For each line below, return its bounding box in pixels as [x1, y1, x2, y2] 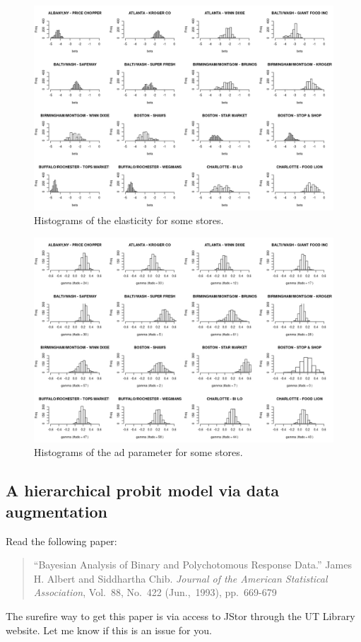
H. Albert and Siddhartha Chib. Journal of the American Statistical [33, 571, 328, 585]
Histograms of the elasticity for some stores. [34, 213, 224, 228]
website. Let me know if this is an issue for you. [6, 622, 212, 637]
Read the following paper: [6, 533, 117, 548]
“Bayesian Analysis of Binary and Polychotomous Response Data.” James [33, 557, 352, 572]
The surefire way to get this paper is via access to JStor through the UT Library [6, 609, 355, 624]
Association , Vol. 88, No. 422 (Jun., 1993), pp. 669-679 [33, 585, 277, 600]
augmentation [6, 500, 107, 522]
